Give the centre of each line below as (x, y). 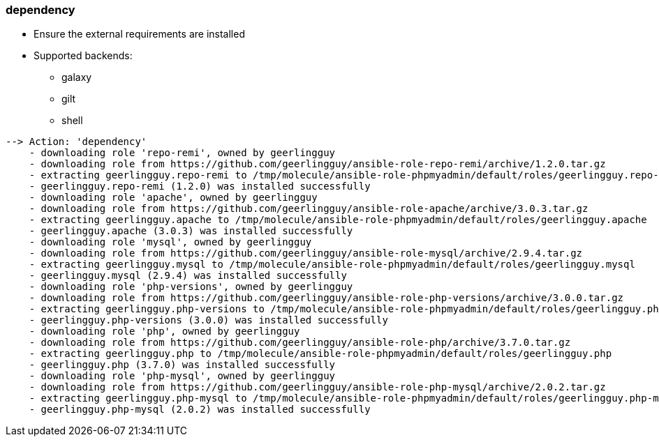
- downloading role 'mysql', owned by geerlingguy (170, 242)
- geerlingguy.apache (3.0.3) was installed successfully (191, 231)
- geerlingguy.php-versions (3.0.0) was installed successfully (208, 320)
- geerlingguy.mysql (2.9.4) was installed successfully (188, 276)
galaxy (77, 77)
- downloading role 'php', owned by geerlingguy (164, 331)
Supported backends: (83, 56)
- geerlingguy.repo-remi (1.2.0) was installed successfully (200, 186)
